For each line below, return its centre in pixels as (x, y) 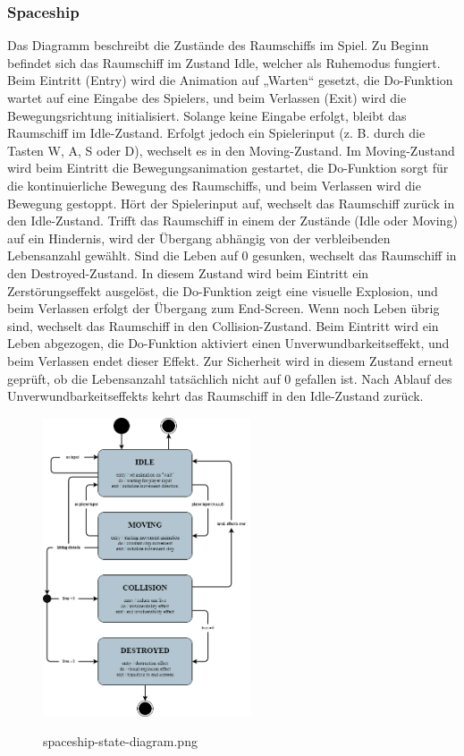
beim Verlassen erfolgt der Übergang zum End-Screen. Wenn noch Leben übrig (224, 308)
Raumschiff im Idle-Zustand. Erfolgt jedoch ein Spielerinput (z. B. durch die (216, 133)
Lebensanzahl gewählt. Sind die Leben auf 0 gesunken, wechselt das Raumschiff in (232, 255)
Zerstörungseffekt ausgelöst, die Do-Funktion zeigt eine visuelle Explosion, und (223, 290)
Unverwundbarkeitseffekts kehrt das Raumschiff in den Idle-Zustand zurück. (215, 396)
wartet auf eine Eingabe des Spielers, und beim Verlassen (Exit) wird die (207, 98)
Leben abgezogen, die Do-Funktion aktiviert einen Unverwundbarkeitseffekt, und (228, 343)
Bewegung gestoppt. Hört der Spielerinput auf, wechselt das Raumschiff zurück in (231, 203)
